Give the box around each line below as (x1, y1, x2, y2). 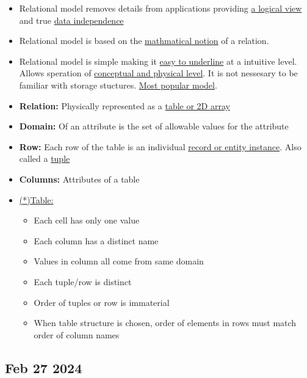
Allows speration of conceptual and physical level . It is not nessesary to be (19, 67, 298, 79)
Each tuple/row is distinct (34, 275, 132, 288)
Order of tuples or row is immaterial (34, 296, 170, 308)
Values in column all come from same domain (34, 255, 204, 267)
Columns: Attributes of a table (19, 172, 140, 185)
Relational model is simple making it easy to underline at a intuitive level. (19, 54, 297, 67)
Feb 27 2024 (5, 358, 82, 377)
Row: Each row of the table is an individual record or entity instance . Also (19, 140, 302, 153)
